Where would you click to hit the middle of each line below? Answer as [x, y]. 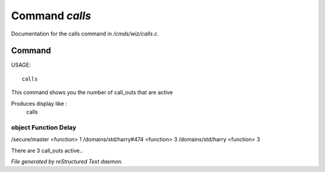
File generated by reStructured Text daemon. [67, 161]
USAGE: [21, 65]
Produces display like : [39, 103]
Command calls [51, 16]
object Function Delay [44, 127]
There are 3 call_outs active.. [47, 150]
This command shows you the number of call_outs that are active [92, 93]
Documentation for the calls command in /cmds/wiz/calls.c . [85, 34]
